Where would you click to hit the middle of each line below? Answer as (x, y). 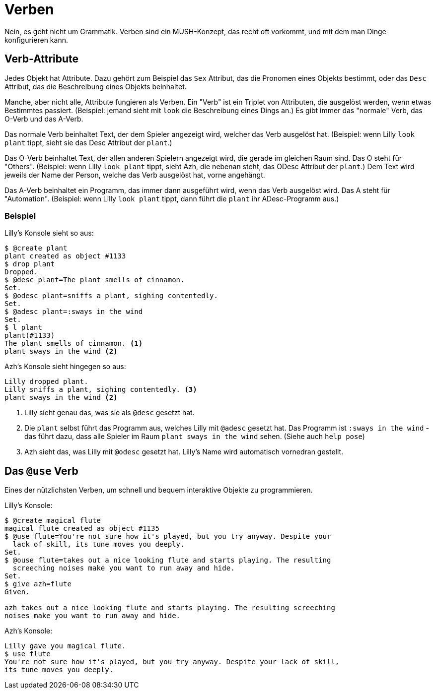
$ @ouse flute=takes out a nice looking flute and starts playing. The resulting (168, 560)
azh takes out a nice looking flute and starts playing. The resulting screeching (170, 608)
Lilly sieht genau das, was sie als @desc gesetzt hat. (109, 413)
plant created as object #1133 (65, 256)
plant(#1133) (30, 336)
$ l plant (23, 328)
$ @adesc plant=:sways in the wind (74, 312)
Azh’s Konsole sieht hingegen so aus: (65, 367)
